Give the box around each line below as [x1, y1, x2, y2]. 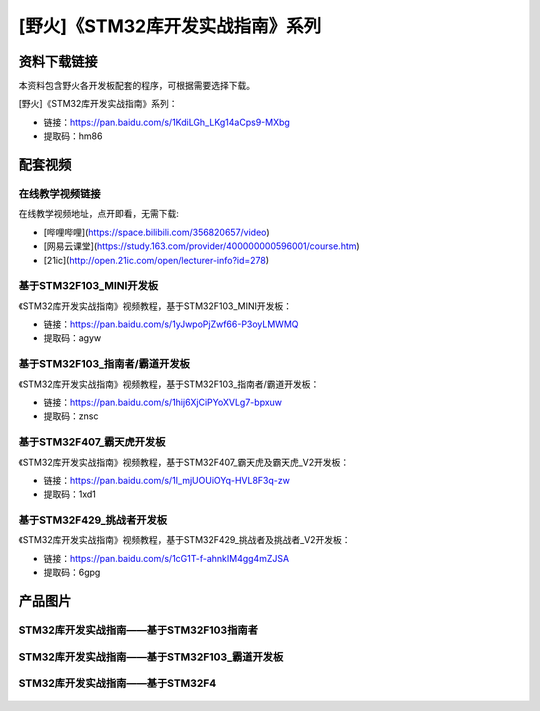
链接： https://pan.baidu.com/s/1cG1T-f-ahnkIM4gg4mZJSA [43, 552, 290, 564]
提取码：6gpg [43, 566, 101, 579]
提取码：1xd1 [43, 488, 97, 500]
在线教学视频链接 [18, 187, 101, 201]
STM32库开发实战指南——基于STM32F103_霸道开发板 [18, 650, 284, 664]
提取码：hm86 [43, 130, 103, 142]
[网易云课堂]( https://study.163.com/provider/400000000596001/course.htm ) [43, 240, 360, 252]
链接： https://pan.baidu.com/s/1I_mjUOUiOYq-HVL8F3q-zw [43, 474, 290, 486]
